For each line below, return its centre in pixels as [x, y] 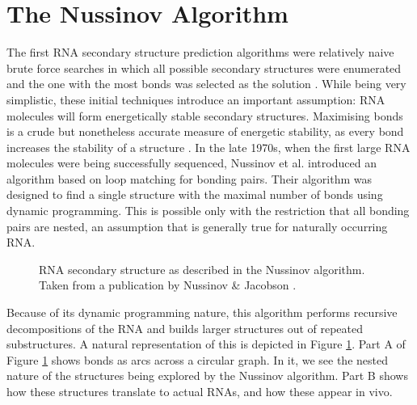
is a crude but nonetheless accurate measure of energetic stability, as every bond [205, 131]
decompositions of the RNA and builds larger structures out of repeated [185, 328]
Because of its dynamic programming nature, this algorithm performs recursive [202, 312]
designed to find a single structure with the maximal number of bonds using [195, 194]
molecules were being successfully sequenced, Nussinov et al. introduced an [192, 163]
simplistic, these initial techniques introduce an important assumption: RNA [196, 99]
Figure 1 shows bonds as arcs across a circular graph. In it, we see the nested [197, 359]
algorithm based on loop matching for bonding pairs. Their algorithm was [189, 178]
